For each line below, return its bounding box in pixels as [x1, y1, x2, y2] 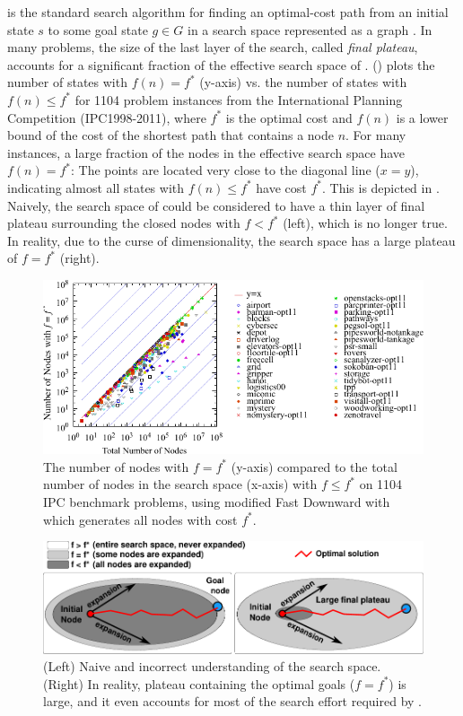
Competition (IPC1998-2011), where [7, 108, 206, 127]
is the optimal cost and [225, 108, 353, 127]
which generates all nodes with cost [43, 510, 238, 528]
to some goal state [48, 20, 148, 39]
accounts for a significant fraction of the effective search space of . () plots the [7, 55, 435, 74]
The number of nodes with [43, 457, 189, 476]
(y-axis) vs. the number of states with [199, 73, 407, 92]
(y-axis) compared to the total [231, 457, 397, 476]
